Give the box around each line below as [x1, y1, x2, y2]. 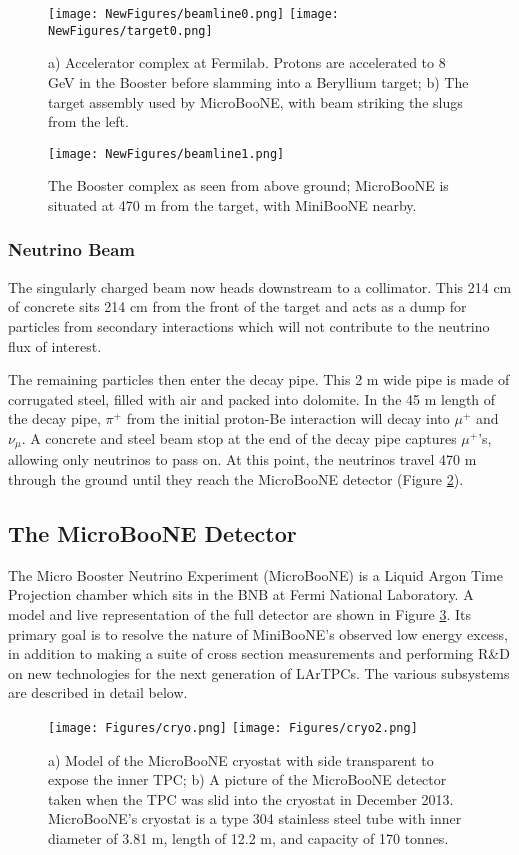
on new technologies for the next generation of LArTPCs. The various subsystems [8, 662, 510, 683]
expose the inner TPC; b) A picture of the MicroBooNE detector [48, 769, 447, 790]
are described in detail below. [8, 682, 188, 703]
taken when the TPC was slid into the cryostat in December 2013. [48, 788, 454, 809]
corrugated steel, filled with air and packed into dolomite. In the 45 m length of [8, 388, 496, 409]
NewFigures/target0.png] [48, 23, 213, 38]
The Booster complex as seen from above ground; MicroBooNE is [48, 175, 449, 196]
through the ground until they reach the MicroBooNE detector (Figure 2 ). [8, 468, 464, 489]
